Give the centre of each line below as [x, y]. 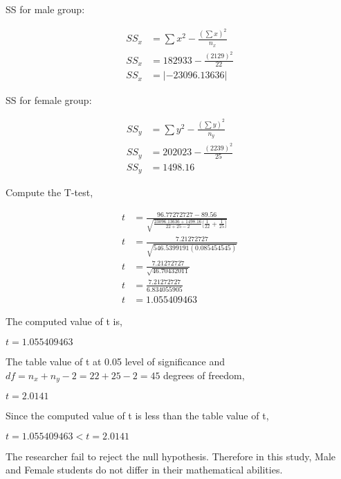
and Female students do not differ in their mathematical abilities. [144, 470]
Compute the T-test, [49, 192]
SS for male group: [45, 9]
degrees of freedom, [204, 375]
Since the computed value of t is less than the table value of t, [137, 415]
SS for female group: [49, 99]
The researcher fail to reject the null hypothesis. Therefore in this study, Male [171, 456]
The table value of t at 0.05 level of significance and [116, 361]
